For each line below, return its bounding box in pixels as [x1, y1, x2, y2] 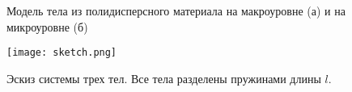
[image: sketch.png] [6, 47, 117, 59]
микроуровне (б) [6, 18, 88, 35]
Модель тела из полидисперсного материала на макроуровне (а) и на [6, 2, 346, 19]
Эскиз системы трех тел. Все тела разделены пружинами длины [6, 69, 321, 86]
